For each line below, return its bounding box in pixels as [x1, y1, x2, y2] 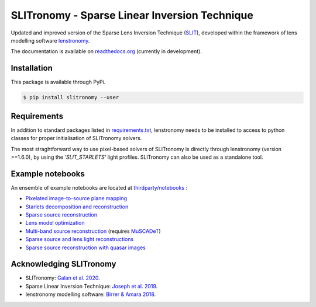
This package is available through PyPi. [11, 79, 106, 86]
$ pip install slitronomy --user [23, 94, 119, 101]
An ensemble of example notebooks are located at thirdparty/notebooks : [11, 184, 187, 191]
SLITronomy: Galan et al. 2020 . [25, 274, 101, 281]
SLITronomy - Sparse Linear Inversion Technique [11, 9, 254, 22]
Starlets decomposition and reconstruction [25, 203, 129, 210]
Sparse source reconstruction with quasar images [25, 244, 146, 251]
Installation [11, 63, 53, 73]
